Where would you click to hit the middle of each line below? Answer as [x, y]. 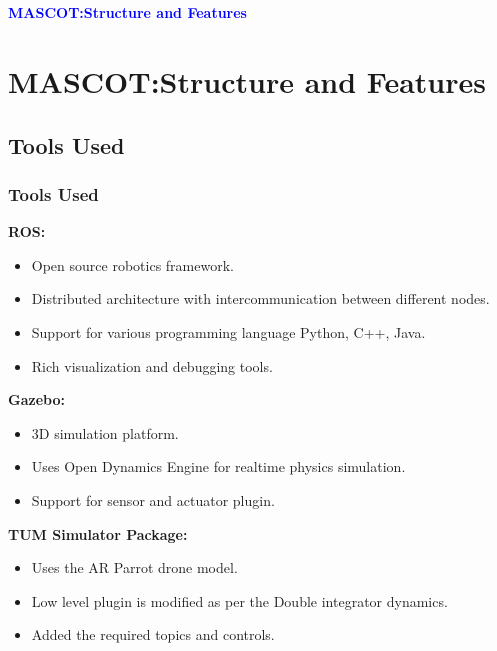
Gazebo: [36, 399]
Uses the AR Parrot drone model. [134, 567]
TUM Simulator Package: [98, 533]
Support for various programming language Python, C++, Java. [228, 331]
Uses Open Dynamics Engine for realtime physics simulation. [218, 466]
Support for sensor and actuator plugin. [153, 499]
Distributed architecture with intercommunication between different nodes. [260, 298]
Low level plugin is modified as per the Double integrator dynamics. [239, 600]
